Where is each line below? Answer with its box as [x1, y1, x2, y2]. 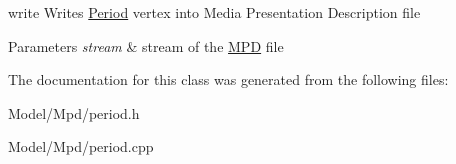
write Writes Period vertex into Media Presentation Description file [8, 2, 421, 22]
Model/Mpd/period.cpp [8, 136, 154, 157]
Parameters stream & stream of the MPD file [8, 35, 284, 56]
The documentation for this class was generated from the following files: [8, 69, 449, 90]
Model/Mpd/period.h [8, 102, 140, 123]
